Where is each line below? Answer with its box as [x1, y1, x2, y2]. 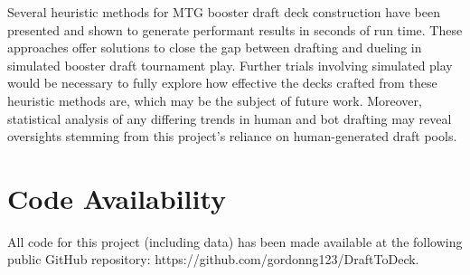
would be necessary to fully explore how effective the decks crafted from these [7, 73, 437, 92]
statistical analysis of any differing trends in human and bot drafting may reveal [7, 109, 452, 128]
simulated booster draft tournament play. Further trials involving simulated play [7, 55, 453, 74]
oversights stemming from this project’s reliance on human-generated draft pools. [7, 127, 457, 146]
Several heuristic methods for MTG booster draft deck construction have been [7, 3, 440, 21]
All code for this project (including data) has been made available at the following [7, 232, 463, 251]
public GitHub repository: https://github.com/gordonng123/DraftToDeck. [7, 250, 419, 269]
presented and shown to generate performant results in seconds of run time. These [7, 20, 463, 39]
